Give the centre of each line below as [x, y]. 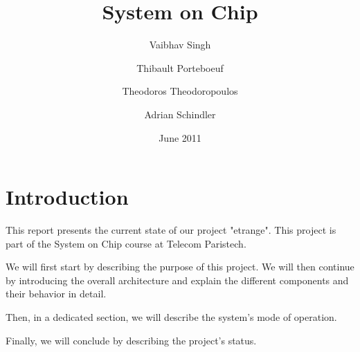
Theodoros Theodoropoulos [180, 91]
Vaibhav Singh [180, 45]
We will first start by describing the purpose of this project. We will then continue [180, 267]
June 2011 [180, 137]
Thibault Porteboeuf [180, 67]
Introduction [67, 197]
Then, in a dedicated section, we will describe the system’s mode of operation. [171, 317]
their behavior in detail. [56, 294]
